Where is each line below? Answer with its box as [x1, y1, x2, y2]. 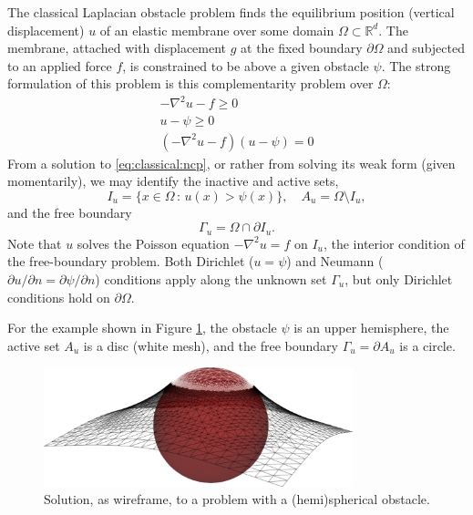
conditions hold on [7, 287, 110, 306]
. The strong [381, 56, 451, 75]
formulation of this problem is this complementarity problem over [7, 74, 374, 93]
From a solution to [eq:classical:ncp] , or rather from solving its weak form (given [7, 153, 456, 172]
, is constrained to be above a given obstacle [122, 56, 369, 75]
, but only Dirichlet [344, 269, 453, 288]
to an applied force [7, 56, 112, 75]
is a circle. [399, 335, 456, 355]
